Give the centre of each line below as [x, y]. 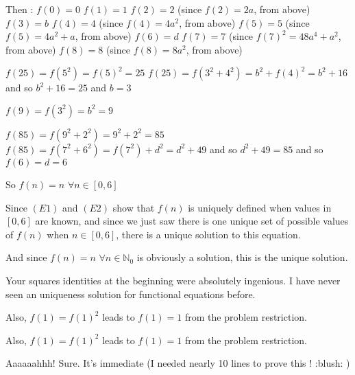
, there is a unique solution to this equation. [208, 234]
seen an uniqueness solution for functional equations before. [131, 294]
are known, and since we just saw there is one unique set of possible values [192, 221]
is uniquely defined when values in [260, 207]
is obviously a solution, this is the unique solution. [242, 257]
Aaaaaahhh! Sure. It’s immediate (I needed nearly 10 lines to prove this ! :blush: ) [178, 363]
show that [134, 207]
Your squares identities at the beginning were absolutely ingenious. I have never [173, 280]
